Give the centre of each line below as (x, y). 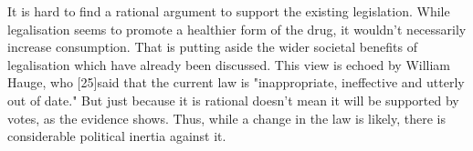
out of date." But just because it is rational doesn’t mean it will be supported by (233, 100)
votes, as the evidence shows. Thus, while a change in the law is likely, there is (227, 118)
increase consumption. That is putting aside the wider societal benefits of (212, 47)
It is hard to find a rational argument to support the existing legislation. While (229, 11)
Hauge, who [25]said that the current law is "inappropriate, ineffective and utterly (236, 82)
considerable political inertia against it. (117, 136)
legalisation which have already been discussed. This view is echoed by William (229, 64)
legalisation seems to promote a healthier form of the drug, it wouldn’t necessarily (237, 29)
